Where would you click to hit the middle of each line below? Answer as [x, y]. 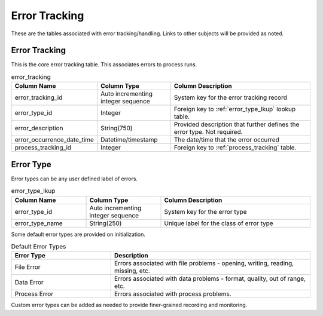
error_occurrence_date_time [54, 140]
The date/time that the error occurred [226, 140]
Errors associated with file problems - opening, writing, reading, [204, 263]
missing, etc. [132, 271]
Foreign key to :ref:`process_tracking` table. [235, 148]
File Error [28, 267]
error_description [39, 128]
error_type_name [39, 223]
